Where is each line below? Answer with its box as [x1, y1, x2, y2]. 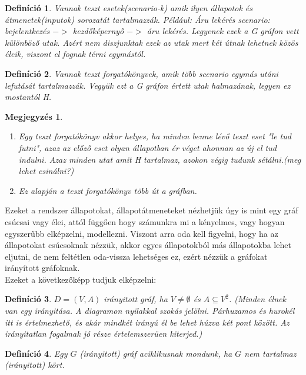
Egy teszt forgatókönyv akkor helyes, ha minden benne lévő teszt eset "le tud [18, 130, 291, 142]
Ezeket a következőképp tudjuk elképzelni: [5, 273, 157, 285]
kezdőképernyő [72, 25, 124, 37]
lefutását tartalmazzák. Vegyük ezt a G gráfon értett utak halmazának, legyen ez [5, 79, 291, 91]
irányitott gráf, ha [104, 293, 168, 305]
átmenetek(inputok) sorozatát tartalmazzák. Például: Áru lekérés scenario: [5, 13, 270, 25]
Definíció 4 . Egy [5, 347, 68, 359]
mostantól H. [5, 91, 52, 103]
